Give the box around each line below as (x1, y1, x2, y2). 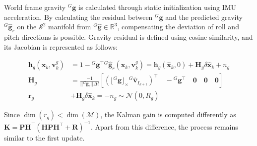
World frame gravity (4, 2, 66, 12)
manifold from (48, 21, 91, 32)
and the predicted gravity (165, 11, 243, 22)
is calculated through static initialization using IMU (78, 2, 237, 12)
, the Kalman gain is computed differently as (100, 109, 236, 120)
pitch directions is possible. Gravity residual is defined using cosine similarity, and (4, 31, 253, 42)
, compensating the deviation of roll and (117, 21, 239, 32)
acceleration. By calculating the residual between (4, 11, 153, 22)
